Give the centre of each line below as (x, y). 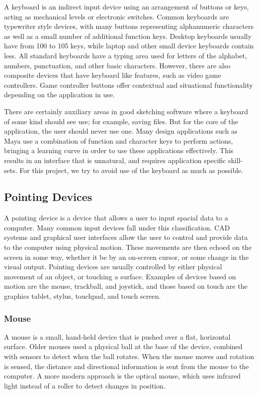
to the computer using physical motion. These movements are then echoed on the (128, 247)
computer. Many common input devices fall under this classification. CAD (117, 227)
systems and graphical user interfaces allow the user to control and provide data (126, 237)
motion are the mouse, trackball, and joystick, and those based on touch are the (126, 286)
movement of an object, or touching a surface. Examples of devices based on (120, 276)
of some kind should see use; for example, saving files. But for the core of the (121, 121)
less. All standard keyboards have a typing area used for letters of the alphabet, (126, 55)
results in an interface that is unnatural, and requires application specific (115, 160)
